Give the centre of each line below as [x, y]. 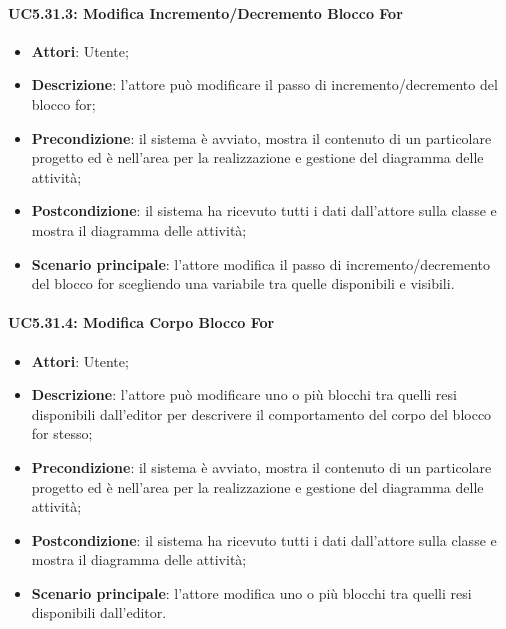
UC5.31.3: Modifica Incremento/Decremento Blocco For [205, 12]
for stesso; [62, 433]
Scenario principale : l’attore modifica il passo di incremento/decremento [260, 263]
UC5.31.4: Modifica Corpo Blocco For [141, 322]
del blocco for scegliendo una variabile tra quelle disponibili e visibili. [243, 283]
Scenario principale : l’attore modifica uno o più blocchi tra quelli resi [251, 592]
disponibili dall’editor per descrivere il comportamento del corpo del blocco [261, 413]
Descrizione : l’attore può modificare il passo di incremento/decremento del [264, 84]
